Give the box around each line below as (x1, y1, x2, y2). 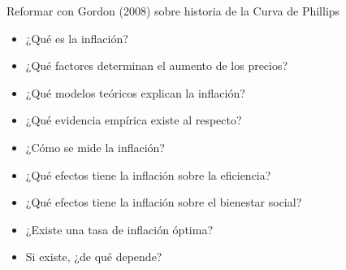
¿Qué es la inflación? (25, 29, 128, 46)
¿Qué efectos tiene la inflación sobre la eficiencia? (25, 166, 271, 183)
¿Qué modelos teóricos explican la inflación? (25, 84, 245, 101)
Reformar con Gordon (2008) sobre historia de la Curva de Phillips (6, 2, 340, 19)
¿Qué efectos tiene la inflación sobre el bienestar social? (25, 194, 302, 211)
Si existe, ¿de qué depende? (25, 248, 162, 265)
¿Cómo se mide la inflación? (25, 138, 165, 155)
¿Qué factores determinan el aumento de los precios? (25, 57, 288, 74)
